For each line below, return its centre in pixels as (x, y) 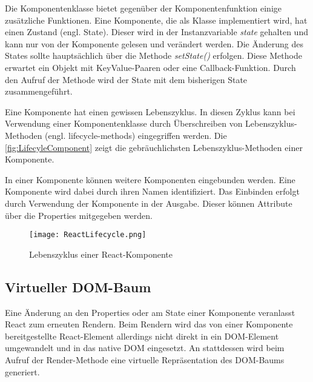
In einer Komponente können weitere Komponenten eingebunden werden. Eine (150, 179)
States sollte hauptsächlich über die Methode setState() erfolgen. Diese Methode (153, 55)
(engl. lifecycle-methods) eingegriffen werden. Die (136, 135)
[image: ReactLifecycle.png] (88, 235)
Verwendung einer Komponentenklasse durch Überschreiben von (124, 123)
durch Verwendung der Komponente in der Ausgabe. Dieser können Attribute (149, 203)
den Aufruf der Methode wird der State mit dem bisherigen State (126, 79)
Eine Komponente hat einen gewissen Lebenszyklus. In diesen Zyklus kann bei (150, 111)
